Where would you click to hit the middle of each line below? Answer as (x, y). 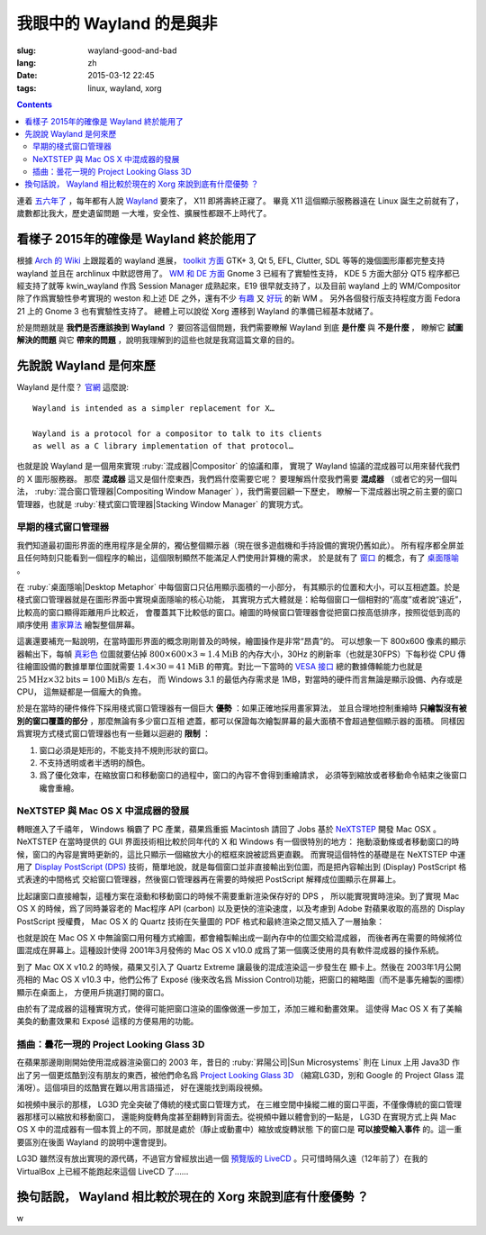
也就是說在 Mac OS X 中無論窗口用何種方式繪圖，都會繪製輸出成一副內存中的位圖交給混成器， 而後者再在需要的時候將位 (239, 938)
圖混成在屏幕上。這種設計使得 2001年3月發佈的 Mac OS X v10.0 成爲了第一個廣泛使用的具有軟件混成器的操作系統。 (230, 950)
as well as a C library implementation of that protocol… (163, 445)
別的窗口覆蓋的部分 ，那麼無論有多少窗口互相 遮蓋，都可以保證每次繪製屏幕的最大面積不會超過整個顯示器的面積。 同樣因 (241, 721)
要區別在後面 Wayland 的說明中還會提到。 (94, 1142)
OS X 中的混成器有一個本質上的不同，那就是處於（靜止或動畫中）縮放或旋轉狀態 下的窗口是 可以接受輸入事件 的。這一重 (239, 1130)
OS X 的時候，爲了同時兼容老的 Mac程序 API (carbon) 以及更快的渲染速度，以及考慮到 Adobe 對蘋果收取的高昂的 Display (241, 909)
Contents (35, 104)
